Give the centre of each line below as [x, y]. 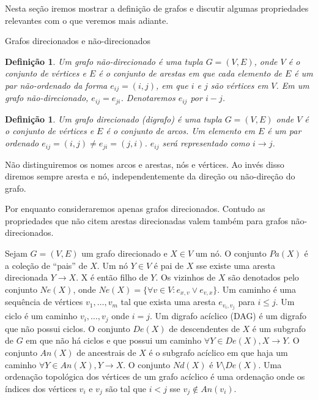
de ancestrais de [106, 353]
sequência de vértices [44, 302]
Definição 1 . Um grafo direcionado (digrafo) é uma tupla [113, 119]
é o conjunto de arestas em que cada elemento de [190, 73]
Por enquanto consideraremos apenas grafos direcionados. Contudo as [135, 209]
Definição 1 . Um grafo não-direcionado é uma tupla [104, 61]
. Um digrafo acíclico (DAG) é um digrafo [228, 316]
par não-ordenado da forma [56, 85]
